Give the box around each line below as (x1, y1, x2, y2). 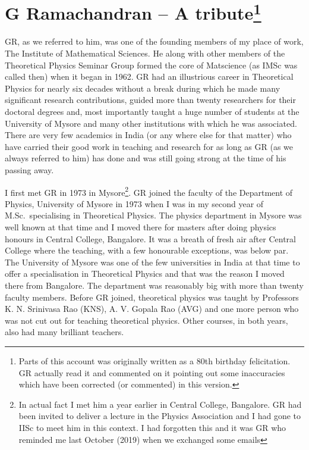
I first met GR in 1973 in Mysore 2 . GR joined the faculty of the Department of (5, 184, 293, 198)
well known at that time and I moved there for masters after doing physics (5, 221, 276, 233)
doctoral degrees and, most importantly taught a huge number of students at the (5, 105, 299, 118)
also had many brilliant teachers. (5, 326, 124, 338)
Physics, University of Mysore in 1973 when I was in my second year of (5, 197, 264, 210)
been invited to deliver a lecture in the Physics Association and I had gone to (18, 410, 301, 422)
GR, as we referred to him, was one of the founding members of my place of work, (5, 35, 304, 48)
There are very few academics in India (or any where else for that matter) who (5, 129, 292, 141)
